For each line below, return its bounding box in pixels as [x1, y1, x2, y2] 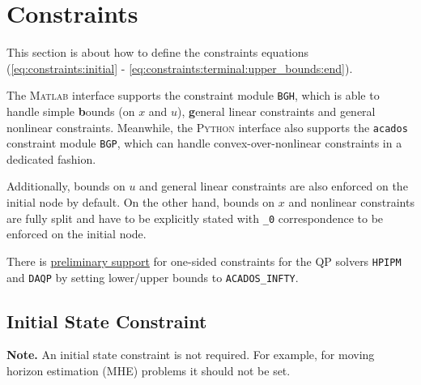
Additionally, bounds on [6, 178, 125, 195]
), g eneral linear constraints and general [177, 102, 376, 119]
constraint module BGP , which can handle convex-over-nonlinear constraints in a [6, 135, 402, 152]
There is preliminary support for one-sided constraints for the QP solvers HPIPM [6, 252, 402, 269]
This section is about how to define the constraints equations [6, 44, 309, 61]
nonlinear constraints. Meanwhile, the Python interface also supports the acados [6, 118, 408, 135]
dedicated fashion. [6, 150, 96, 167]
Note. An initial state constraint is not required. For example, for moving [6, 346, 375, 363]
